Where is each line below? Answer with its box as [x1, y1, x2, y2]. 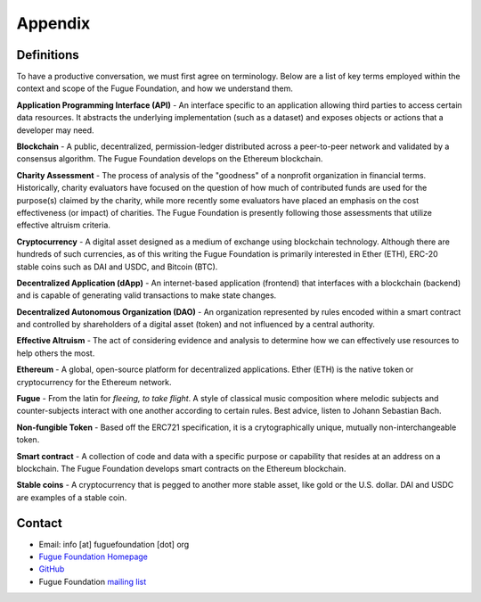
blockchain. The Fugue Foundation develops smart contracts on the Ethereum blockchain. [16, 464, 346, 474]
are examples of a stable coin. [16, 491, 127, 503]
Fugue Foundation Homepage [38, 551, 149, 562]
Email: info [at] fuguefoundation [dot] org [38, 539, 190, 549]
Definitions [16, 47, 79, 62]
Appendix [16, 13, 91, 33]
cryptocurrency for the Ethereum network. [16, 376, 173, 387]
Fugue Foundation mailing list [38, 576, 147, 587]
